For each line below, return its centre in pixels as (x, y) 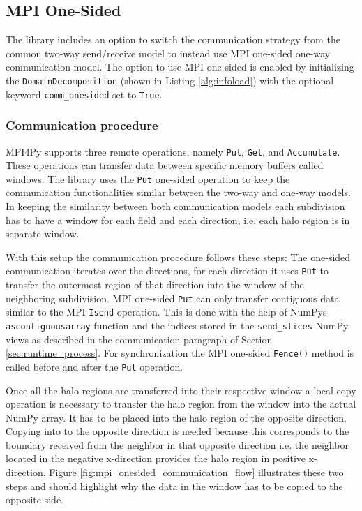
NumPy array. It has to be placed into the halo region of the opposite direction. (176, 417)
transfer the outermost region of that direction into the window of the (155, 284)
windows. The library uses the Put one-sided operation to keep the (148, 178)
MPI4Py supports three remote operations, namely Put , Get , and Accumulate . (173, 151)
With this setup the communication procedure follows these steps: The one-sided (178, 257)
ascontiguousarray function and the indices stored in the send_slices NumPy (177, 325)
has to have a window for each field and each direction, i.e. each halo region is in (178, 220)
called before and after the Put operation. (95, 366)
